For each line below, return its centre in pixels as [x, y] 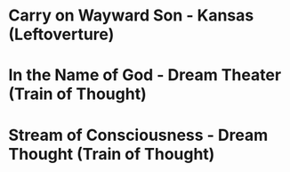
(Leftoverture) [61, 34]
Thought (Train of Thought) [112, 154]
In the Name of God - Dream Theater [145, 75]
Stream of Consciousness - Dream [138, 135]
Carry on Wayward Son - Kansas [131, 16]
